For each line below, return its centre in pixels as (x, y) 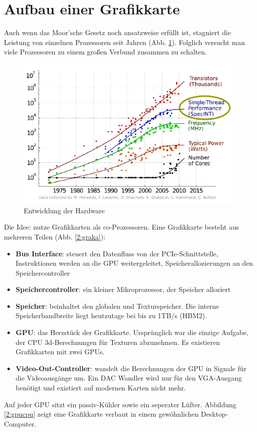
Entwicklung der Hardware (64, 210)
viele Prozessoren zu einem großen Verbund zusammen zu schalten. (106, 52)
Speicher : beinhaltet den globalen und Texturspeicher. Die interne (117, 306)
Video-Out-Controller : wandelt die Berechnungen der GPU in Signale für (131, 368)
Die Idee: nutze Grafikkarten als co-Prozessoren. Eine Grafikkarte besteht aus (122, 227)
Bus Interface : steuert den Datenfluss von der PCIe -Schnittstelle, (117, 253)
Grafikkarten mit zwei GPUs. (60, 352)
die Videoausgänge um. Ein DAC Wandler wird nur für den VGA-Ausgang (129, 378)
